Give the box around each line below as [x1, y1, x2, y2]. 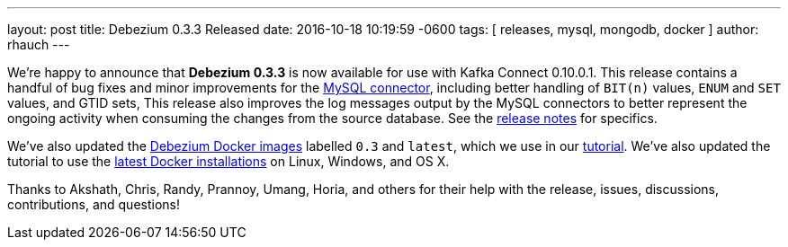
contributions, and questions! [7, 197, 180, 212]
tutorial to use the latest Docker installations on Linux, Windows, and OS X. [7, 154, 450, 169]
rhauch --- [7, 37, 70, 52]
